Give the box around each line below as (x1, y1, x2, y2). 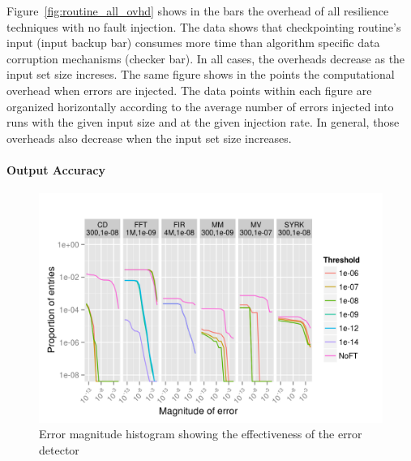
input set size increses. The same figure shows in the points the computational (6, 66, 395, 83)
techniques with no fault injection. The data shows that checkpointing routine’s (6, 18, 401, 35)
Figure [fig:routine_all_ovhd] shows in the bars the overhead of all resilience (6, 2, 389, 19)
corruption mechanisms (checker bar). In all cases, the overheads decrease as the (6, 50, 405, 67)
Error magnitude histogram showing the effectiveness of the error (39, 425, 362, 442)
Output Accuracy (6, 161, 105, 178)
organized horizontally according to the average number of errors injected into (6, 97, 394, 114)
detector (39, 441, 79, 458)
